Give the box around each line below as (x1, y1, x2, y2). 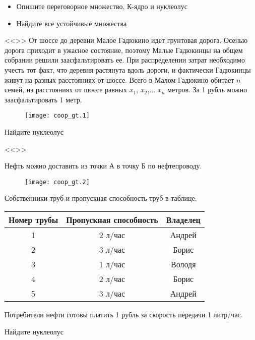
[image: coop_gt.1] (25, 112, 90, 120)
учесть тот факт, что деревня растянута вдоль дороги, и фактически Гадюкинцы (5, 64, 251, 75)
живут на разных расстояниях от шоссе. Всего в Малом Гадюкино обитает (5, 74, 234, 85)
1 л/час (99, 258, 125, 270)
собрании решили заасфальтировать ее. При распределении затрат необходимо (5, 54, 245, 65)
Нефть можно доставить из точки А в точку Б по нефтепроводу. (5, 160, 202, 171)
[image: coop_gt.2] (25, 178, 90, 186)
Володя (171, 258, 196, 270)
